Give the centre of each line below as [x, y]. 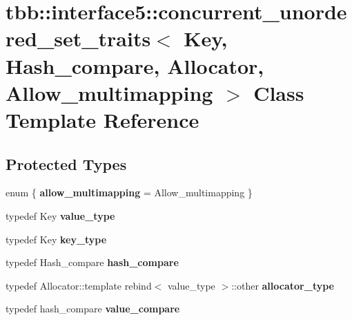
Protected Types [66, 163]
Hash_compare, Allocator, [135, 65]
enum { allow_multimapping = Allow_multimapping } [129, 192]
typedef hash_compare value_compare [93, 309]
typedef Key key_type [56, 239]
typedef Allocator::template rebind [79, 285]
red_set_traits [78, 38]
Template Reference [102, 119]
